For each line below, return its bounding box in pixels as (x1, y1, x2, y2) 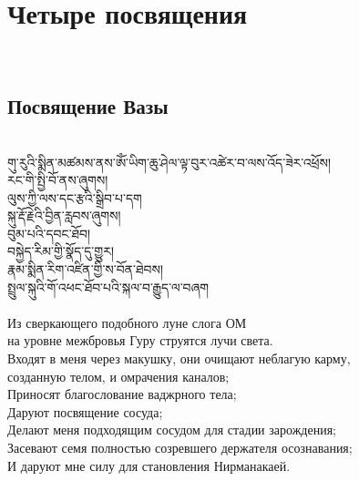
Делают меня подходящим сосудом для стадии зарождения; (7, 420, 336, 439)
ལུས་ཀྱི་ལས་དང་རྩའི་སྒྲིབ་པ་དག (7, 188, 142, 207)
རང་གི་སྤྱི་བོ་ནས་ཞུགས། (7, 170, 108, 189)
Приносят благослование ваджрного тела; (7, 384, 237, 404)
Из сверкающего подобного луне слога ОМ (7, 312, 247, 332)
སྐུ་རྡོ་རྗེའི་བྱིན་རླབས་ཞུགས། (7, 206, 121, 225)
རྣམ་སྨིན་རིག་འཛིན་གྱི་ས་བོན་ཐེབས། (7, 260, 163, 279)
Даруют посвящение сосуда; (7, 402, 163, 421)
